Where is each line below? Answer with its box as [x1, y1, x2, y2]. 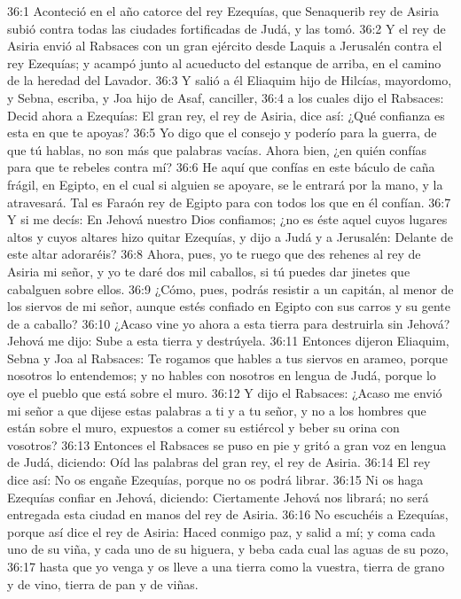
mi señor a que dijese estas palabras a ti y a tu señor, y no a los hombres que [7, 401, 426, 419]
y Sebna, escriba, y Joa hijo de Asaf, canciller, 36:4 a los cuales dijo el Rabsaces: [7, 88, 444, 106]
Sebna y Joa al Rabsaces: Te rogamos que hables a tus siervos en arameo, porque [7, 348, 448, 367]
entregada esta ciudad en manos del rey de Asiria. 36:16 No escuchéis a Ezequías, [7, 505, 449, 524]
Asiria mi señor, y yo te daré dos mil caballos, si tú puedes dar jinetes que [7, 261, 410, 280]
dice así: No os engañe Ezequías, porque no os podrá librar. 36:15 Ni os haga [7, 471, 424, 489]
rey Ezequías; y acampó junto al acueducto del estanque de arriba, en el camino [7, 53, 441, 72]
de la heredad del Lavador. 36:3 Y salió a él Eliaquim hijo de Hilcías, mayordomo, [7, 71, 452, 89]
